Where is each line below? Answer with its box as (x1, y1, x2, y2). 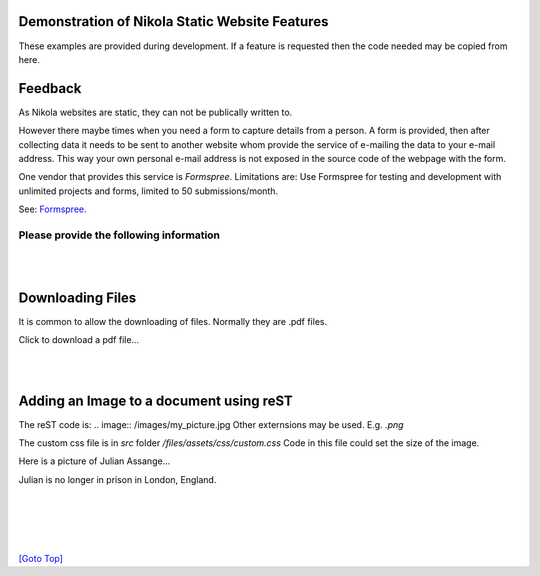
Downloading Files (18, 289, 137, 306)
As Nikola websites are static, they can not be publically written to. (18, 106, 293, 118)
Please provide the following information (18, 228, 220, 242)
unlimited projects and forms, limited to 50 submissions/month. (18, 185, 279, 197)
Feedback (18, 80, 82, 97)
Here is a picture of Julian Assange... (18, 455, 171, 467)
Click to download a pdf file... (18, 333, 140, 345)
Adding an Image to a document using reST (18, 392, 294, 409)
